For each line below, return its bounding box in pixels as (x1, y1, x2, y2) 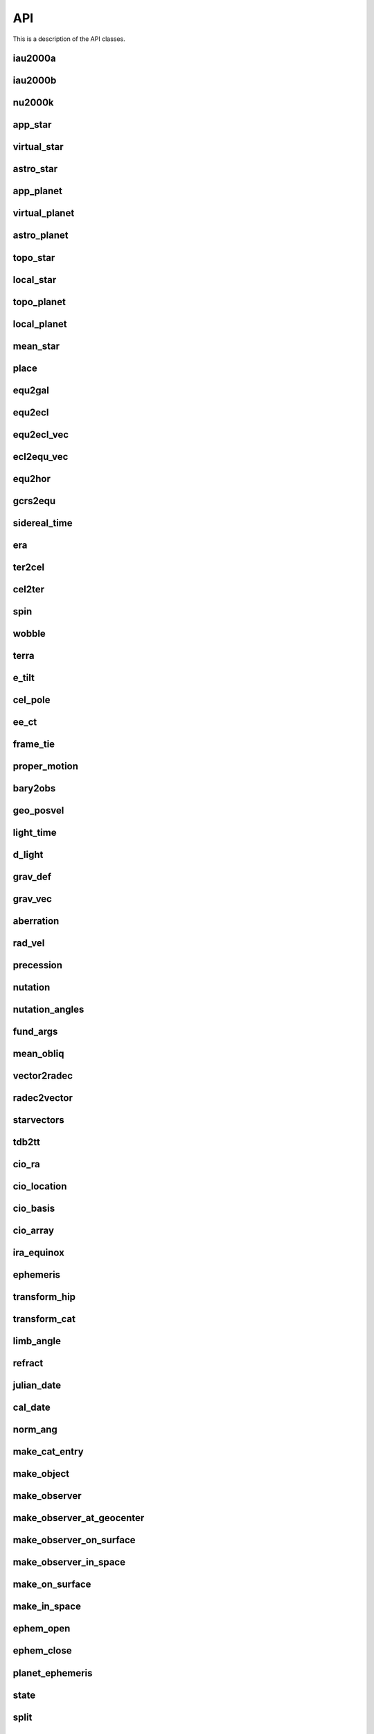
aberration (12, 915, 60, 927)
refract (12, 1357, 44, 1369)
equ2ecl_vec (12, 429, 69, 440)
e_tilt (12, 671, 35, 683)
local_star (12, 274, 57, 286)
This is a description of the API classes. (12, 35, 125, 43)
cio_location (12, 1181, 67, 1192)
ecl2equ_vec (12, 451, 69, 463)
